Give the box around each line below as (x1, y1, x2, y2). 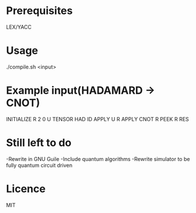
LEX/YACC (6, 23, 32, 30)
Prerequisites (6, 4, 73, 18)
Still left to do (6, 136, 72, 149)
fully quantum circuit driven (6, 162, 73, 169)
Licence (6, 182, 46, 195)
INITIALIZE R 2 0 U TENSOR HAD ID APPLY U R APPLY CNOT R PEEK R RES (6, 115, 190, 122)
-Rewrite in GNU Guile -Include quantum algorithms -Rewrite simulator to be (6, 155, 190, 162)
